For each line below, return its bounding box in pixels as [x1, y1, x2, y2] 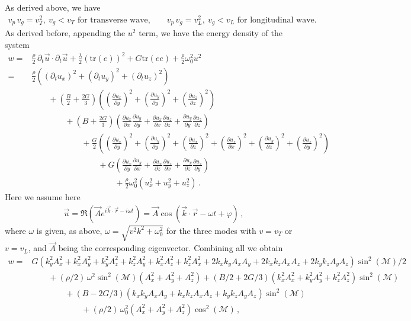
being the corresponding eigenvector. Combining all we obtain [58, 242, 283, 254]
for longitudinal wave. [237, 15, 317, 24]
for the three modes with [166, 224, 256, 236]
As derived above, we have [5, 1, 101, 13]
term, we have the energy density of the [139, 27, 282, 39]
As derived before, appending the [5, 27, 126, 39]
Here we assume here [5, 190, 81, 203]
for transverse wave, [77, 15, 150, 24]
